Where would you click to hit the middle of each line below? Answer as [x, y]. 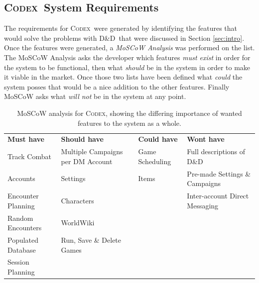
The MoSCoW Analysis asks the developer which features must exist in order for [127, 57]
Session [18, 262]
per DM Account [87, 161]
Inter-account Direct [218, 196]
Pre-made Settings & [219, 173]
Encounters [25, 228]
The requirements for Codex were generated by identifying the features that [121, 28]
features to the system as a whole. [129, 123]
